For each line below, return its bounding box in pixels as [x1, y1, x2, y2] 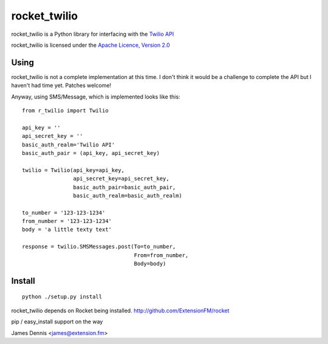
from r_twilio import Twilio [22, 107, 109, 114]
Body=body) [134, 260, 166, 267]
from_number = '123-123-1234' [22, 218, 112, 225]
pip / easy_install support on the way [11, 318, 103, 325]
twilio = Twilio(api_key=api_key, [22, 167, 125, 173]
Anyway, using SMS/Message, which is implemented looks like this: [11, 93, 180, 100]
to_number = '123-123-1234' [22, 209, 106, 216]
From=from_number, [134, 252, 189, 258]
